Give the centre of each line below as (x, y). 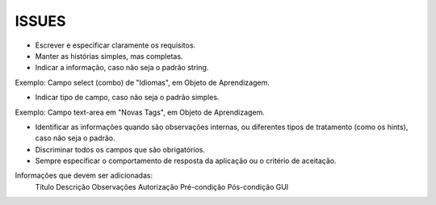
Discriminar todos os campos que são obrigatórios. (120, 149)
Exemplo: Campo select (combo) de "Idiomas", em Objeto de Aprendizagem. (142, 82)
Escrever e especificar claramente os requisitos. (115, 45)
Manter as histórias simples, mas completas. (109, 56)
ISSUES (40, 21)
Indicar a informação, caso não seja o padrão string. (122, 68)
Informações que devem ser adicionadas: (84, 176)
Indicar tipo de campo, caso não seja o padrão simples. (127, 98)
